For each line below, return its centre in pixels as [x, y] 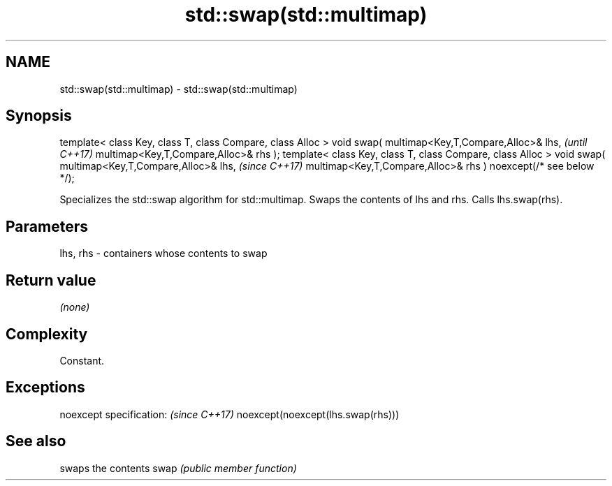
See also [36, 441]
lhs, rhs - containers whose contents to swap [163, 253]
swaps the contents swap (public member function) [178, 468]
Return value [51, 280]
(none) [75, 307]
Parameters [47, 226]
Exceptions [45, 388]
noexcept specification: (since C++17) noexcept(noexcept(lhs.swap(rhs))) [229, 414]
